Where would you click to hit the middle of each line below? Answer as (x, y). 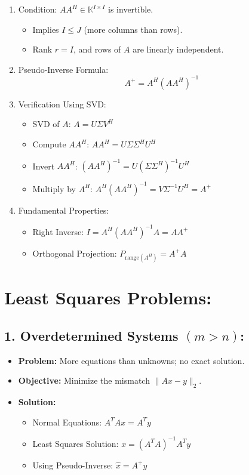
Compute (49, 144)
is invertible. (131, 9)
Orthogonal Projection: (75, 253)
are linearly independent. (178, 49)
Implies (46, 29)
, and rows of (97, 49)
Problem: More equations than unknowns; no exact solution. (131, 360)
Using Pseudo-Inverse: (73, 465)
